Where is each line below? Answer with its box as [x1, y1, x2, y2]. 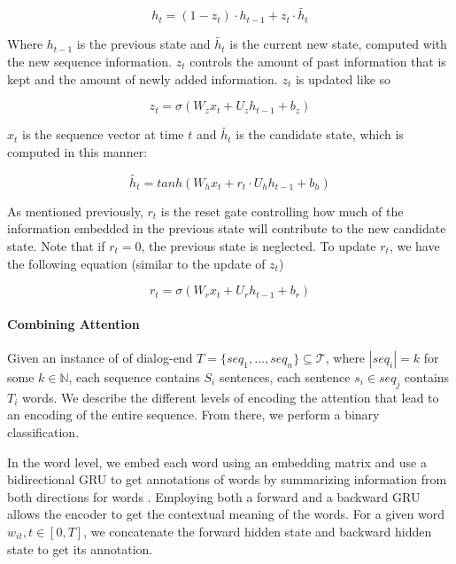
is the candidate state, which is [236, 125, 404, 144]
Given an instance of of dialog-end [7, 349, 193, 367]
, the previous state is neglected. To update [141, 237, 376, 255]
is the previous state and [76, 35, 211, 53]
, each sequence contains [68, 368, 200, 387]
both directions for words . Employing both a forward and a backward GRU [7, 487, 421, 505]
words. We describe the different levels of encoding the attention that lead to [22, 388, 439, 406]
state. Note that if [7, 237, 105, 255]
